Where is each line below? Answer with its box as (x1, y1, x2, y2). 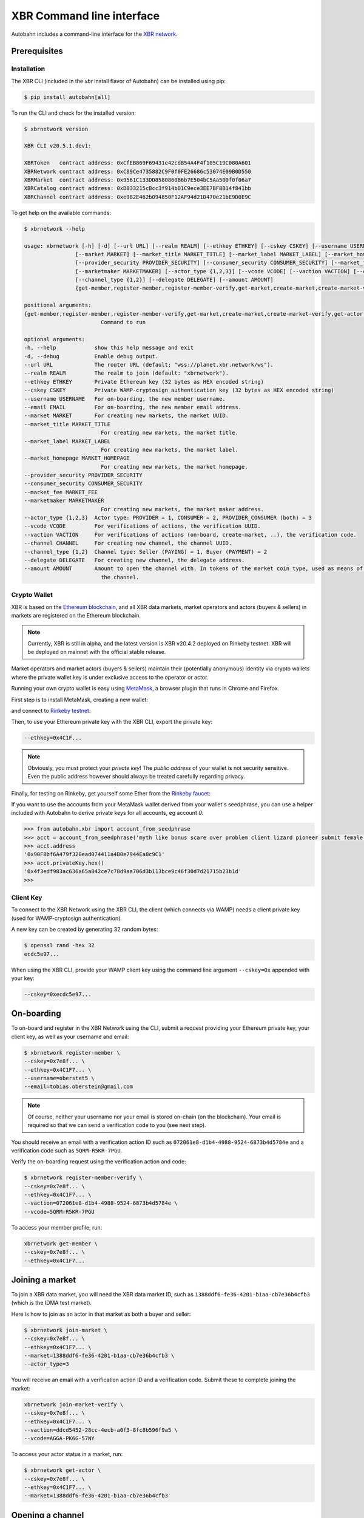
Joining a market (11, 1275, 76, 1285)
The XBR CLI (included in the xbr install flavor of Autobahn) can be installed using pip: (11, 77, 226, 84)
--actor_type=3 (24, 1361, 69, 1367)
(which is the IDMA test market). (11, 1299, 92, 1307)
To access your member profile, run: (11, 1224, 103, 1231)
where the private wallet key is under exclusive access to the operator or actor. (11, 673, 209, 681)
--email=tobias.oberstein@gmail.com (24, 1083, 133, 1090)
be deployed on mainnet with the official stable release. (27, 648, 166, 656)
